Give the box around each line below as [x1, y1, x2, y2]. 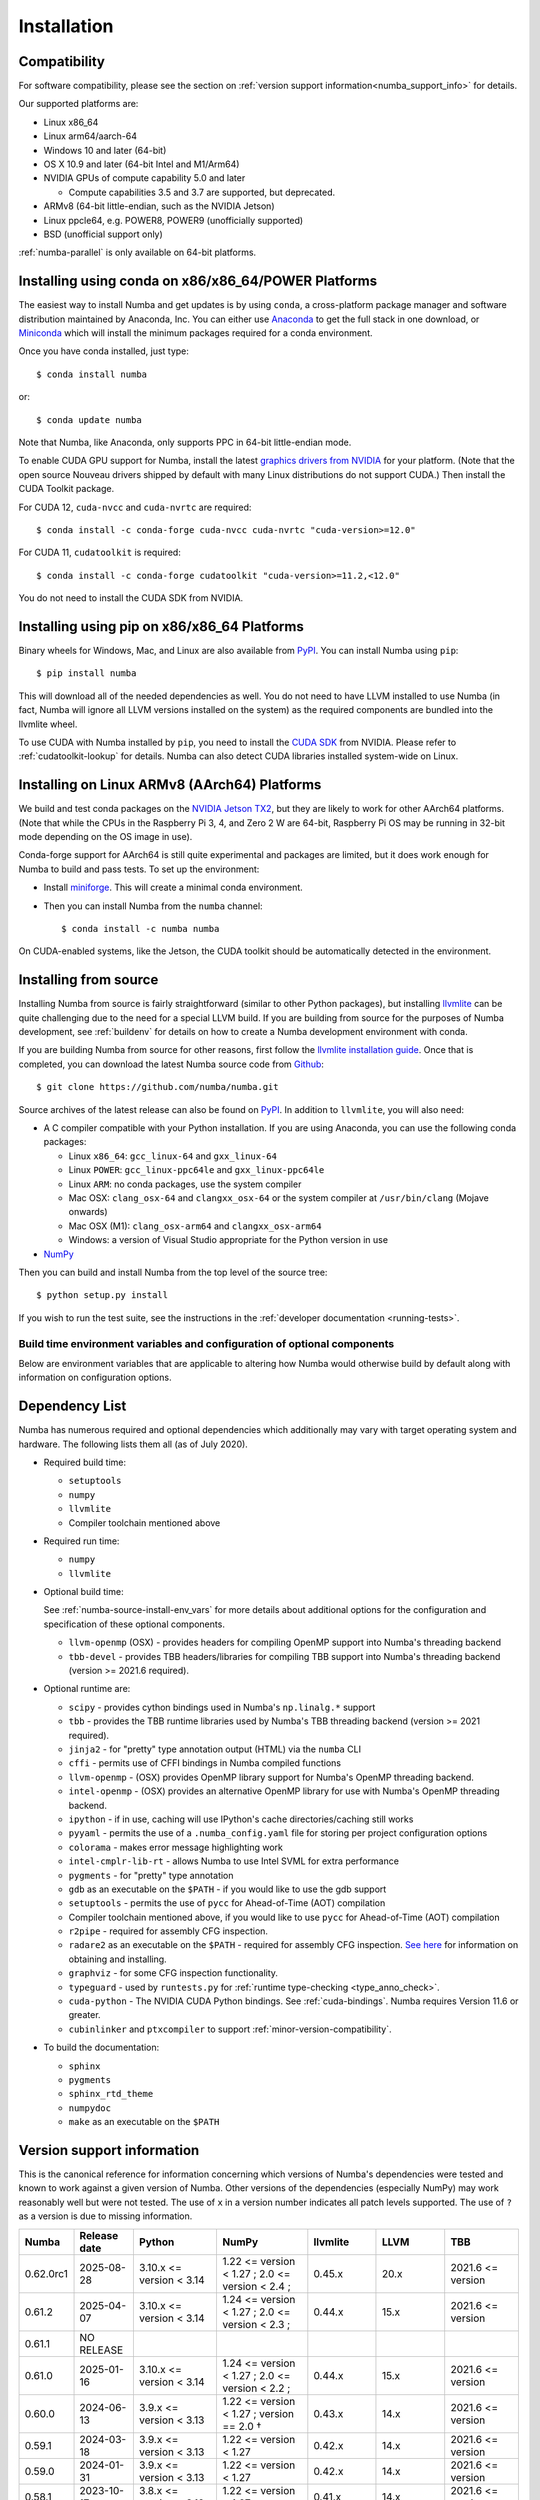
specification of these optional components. [43, 1618, 225, 1630]
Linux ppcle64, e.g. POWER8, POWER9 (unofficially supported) [43, 214, 304, 226]
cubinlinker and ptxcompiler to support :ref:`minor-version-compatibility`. [68, 2023, 392, 2035]
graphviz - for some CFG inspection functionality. [68, 1967, 279, 1979]
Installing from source [18, 971, 159, 989]
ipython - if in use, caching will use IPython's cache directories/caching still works [68, 1813, 414, 1825]
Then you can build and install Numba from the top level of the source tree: [18, 1266, 328, 1278]
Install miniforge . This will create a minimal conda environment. [43, 881, 304, 894]
